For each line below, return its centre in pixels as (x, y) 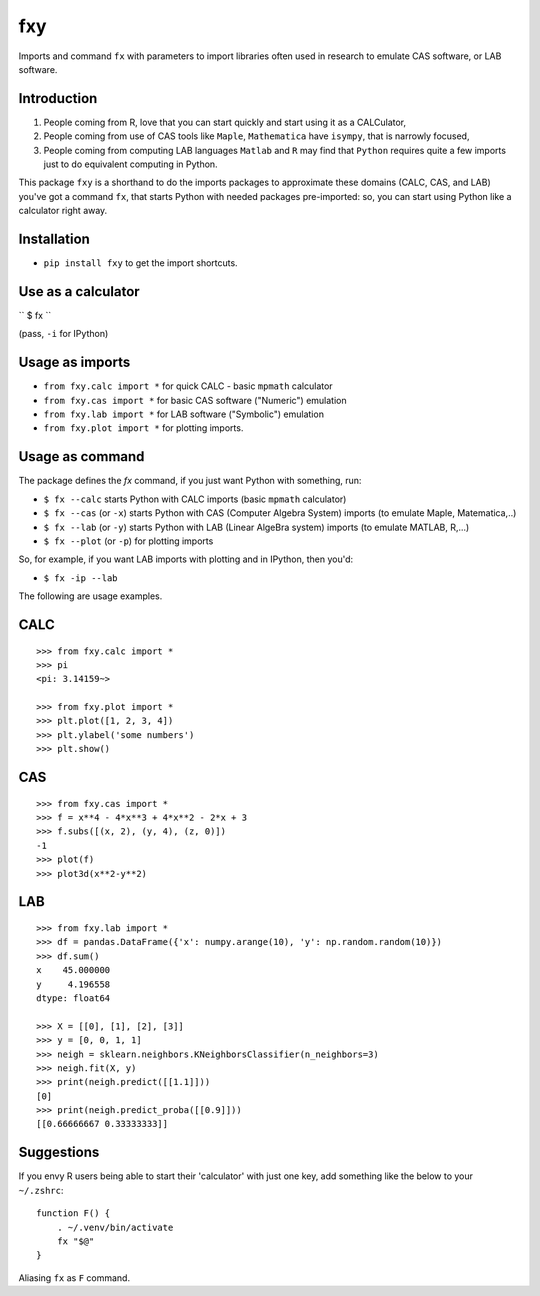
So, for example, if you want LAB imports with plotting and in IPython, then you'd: (186, 559)
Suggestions (59, 1152)
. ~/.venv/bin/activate (115, 1227)
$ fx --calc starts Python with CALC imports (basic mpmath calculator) (195, 499)
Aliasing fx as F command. (74, 1277)
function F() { (73, 1213)
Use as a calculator (79, 291)
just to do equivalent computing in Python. (131, 164)
